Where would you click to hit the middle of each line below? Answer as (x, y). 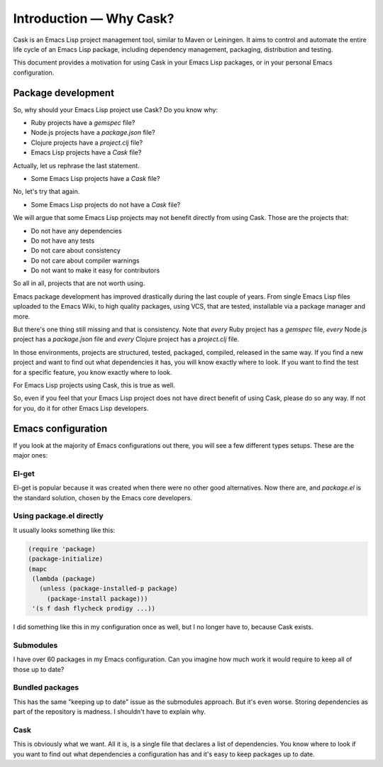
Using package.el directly (59, 516)
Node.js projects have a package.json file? (93, 133)
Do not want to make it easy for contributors (95, 270)
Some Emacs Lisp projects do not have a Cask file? (106, 204)
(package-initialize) (66, 559)
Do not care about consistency (76, 250)
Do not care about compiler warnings (85, 260)
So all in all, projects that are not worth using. (79, 283)
